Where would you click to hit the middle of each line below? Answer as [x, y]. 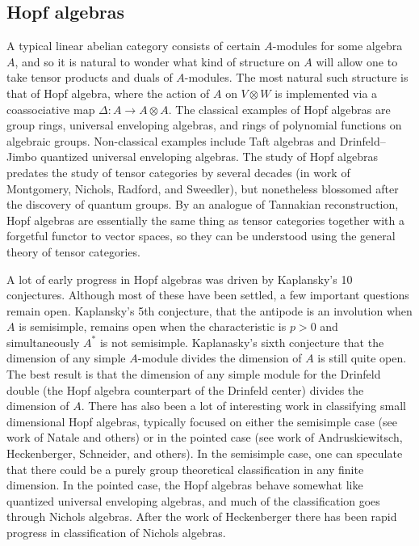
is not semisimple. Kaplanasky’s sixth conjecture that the [242, 342]
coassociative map [51, 109]
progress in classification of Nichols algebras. [116, 533]
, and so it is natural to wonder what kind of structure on [157, 61]
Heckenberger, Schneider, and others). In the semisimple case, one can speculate [205, 453]
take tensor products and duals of [90, 77]
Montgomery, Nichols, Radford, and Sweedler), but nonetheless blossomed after [203, 188]
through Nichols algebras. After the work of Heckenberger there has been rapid [202, 516]
